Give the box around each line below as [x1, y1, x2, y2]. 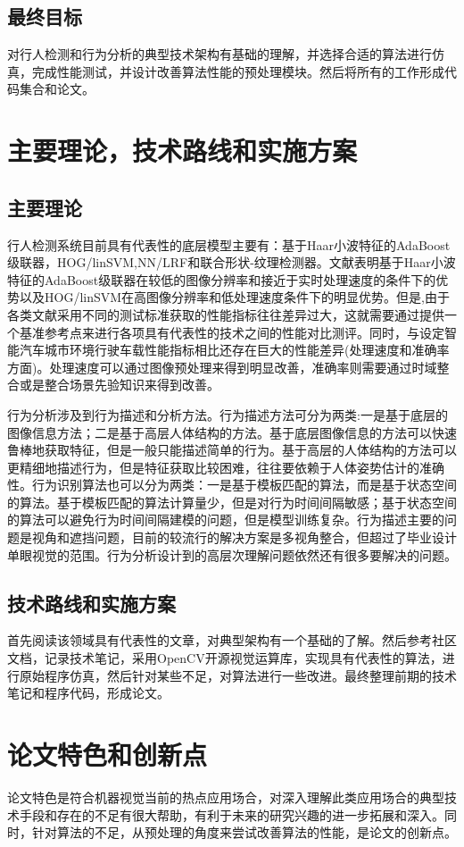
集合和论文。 [19, 80, 95, 98]
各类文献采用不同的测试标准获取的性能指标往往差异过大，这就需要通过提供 [7, 305, 444, 323]
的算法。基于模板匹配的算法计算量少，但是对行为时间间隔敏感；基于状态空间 [7, 492, 457, 511]
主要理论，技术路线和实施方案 [7, 132, 358, 169]
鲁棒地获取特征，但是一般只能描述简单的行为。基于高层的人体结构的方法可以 [7, 440, 457, 459]
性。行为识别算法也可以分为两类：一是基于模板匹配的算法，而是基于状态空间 [7, 475, 457, 494]
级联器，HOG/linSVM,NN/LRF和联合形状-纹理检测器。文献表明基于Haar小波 [7, 253, 456, 272]
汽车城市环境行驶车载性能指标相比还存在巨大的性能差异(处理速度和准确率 [19, 340, 450, 359]
